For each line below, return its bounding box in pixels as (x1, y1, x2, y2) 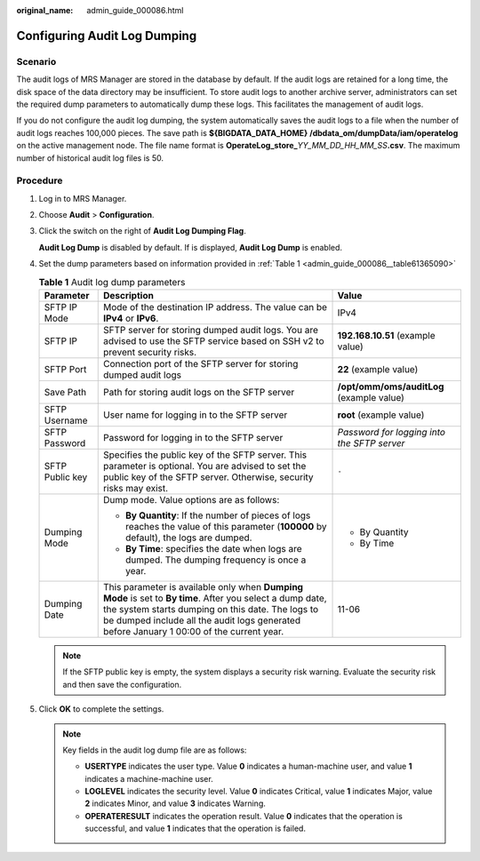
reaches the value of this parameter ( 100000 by (124, 520, 328, 532)
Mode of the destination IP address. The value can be (102, 300, 328, 313)
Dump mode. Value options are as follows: (102, 493, 280, 506)
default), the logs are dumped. (124, 531, 252, 544)
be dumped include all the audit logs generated (102, 614, 301, 626)
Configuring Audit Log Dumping (16, 28, 197, 44)
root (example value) (337, 409, 425, 421)
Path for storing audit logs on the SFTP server (102, 386, 295, 398)
